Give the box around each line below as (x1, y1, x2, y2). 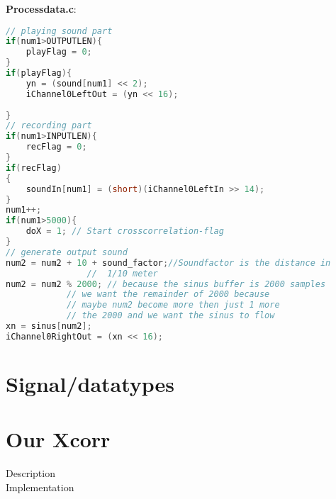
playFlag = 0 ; (26, 47, 92, 57)
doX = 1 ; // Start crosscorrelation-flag (26, 226, 224, 237)
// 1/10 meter (86, 268, 158, 279)
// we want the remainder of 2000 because (66, 289, 270, 300)
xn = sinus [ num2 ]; (6, 321, 92, 332)
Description (6, 466, 55, 481)
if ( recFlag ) (6, 162, 62, 173)
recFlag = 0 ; (26, 142, 87, 152)
